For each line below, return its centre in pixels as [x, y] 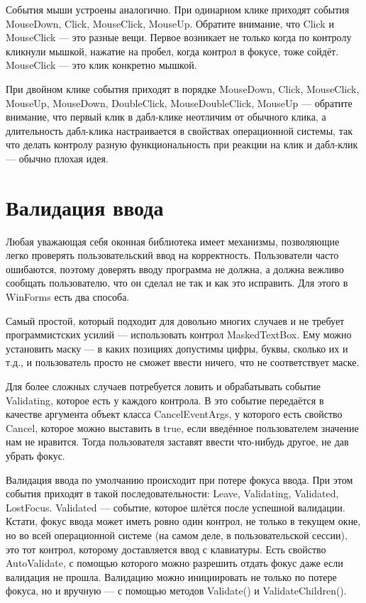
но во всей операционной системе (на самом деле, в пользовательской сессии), [177, 535]
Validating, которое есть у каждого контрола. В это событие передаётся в [165, 400]
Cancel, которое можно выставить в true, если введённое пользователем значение [182, 427]
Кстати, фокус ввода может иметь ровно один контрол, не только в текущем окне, [183, 521]
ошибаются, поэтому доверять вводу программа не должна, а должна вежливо [175, 269]
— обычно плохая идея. [57, 158]
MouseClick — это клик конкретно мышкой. [101, 65]
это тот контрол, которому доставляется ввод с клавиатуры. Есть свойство [166, 549]
